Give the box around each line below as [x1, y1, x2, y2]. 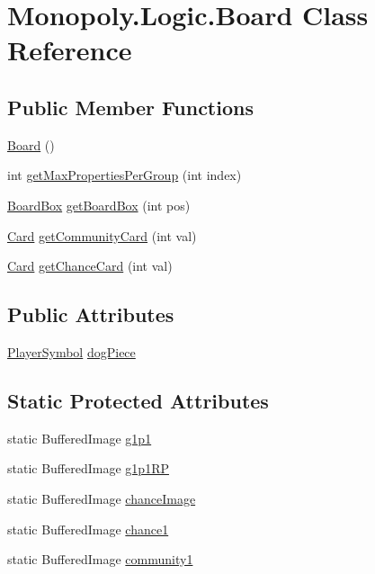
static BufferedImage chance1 [7, 519, 169, 538]
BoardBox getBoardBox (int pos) [7, 195, 191, 214]
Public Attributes [7, 300, 174, 328]
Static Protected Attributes [7, 386, 269, 414]
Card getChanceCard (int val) [7, 256, 173, 275]
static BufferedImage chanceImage [7, 489, 196, 507]
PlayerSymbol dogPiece [7, 342, 136, 361]
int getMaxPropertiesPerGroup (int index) [7, 166, 242, 184]
